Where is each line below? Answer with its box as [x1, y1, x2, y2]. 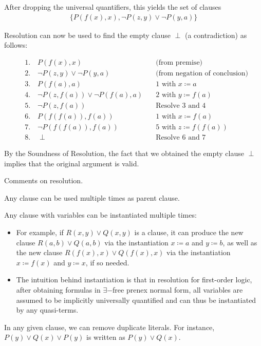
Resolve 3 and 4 [156, 102, 206, 109]
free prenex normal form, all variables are [113, 284, 243, 295]
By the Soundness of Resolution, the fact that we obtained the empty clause [4, 148, 244, 159]
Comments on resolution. [4, 175, 83, 186]
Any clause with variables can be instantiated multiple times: [4, 209, 197, 220]
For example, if [16, 227, 64, 238]
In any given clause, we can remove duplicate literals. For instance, [4, 321, 215, 332]
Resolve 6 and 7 [156, 134, 206, 142]
